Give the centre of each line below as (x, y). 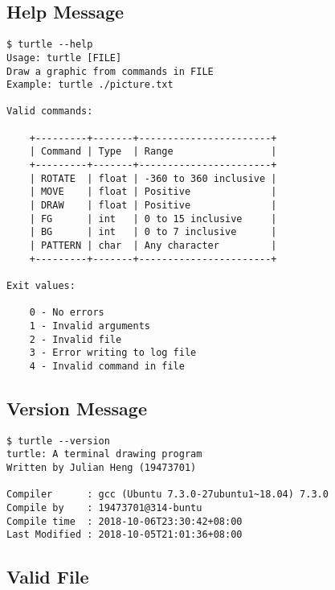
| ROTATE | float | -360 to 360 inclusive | (153, 178)
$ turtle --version (58, 441)
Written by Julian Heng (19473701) (102, 468)
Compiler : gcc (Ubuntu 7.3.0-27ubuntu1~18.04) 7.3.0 (167, 495)
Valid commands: (50, 111)
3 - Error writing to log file (113, 353)
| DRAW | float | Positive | (153, 206)
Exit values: (41, 286)
